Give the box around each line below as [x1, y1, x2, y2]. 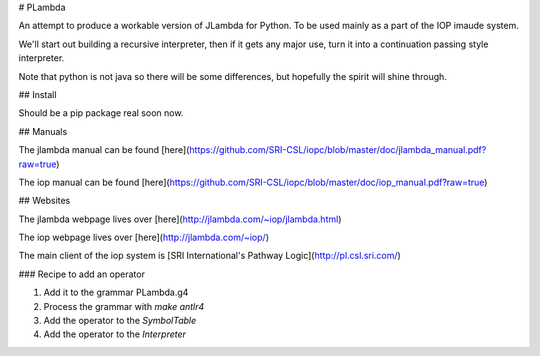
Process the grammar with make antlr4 [43, 300, 205, 312]
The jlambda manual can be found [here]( [18, 144, 190, 156]
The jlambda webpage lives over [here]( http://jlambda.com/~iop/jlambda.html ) [18, 213, 342, 225]
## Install [18, 88, 57, 100]
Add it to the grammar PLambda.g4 [43, 286, 189, 299]
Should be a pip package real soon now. [18, 107, 184, 119]
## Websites [18, 195, 71, 207]
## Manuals [18, 125, 68, 137]
